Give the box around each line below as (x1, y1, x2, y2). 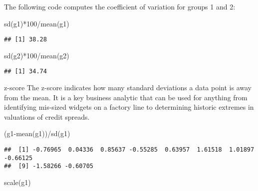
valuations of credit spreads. (4, 111, 90, 122)
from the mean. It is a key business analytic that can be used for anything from (4, 92, 248, 102)
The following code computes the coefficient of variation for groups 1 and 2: (4, 1, 236, 11)
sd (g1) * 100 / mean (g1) (4, 18, 69, 28)
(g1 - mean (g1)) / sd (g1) (4, 128, 70, 139)
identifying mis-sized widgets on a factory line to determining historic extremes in (4, 102, 254, 112)
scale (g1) (4, 177, 31, 188)
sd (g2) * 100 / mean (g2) (4, 50, 69, 60)
